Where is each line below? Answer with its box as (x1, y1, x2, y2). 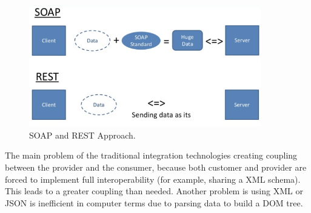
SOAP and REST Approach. (29, 128, 136, 141)
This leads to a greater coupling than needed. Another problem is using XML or (5, 185, 303, 197)
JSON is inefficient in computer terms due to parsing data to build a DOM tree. (5, 196, 303, 209)
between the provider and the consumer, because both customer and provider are (5, 161, 307, 174)
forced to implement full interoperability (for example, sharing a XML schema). (5, 172, 301, 185)
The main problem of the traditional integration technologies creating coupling (5, 149, 298, 162)
